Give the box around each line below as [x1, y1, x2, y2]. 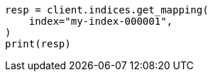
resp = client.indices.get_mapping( [5, 4, 209, 16]
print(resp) [5, 38, 71, 49]
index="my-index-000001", [28, 16, 173, 27]
